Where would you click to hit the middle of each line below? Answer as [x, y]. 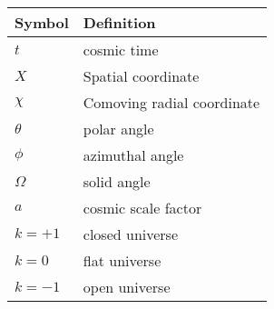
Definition [119, 22]
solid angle [117, 181]
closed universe [131, 234]
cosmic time [121, 50]
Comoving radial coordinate [171, 102]
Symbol [42, 22]
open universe [127, 287]
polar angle [118, 129]
